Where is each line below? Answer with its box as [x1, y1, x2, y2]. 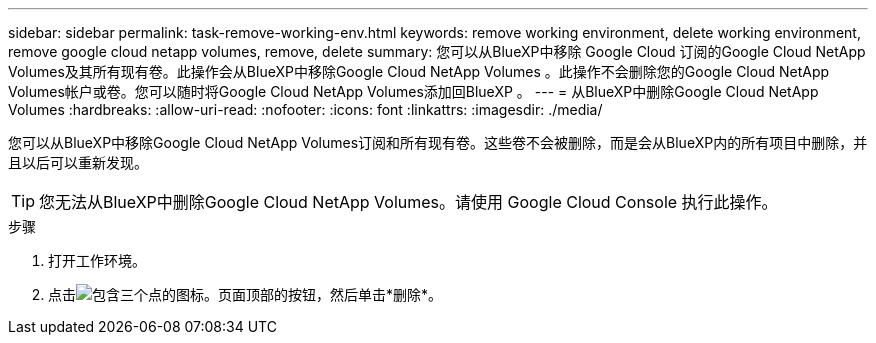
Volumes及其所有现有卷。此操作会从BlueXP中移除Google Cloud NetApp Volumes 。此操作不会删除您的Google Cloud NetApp [8, 63, 830, 80]
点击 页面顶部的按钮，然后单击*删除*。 [48, 286, 443, 303]
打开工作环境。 [48, 252, 146, 269]
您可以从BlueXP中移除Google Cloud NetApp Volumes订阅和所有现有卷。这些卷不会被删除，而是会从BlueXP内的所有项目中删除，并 [8, 134, 868, 151]
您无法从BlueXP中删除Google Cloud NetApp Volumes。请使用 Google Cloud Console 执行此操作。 [39, 192, 778, 212]
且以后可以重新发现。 [8, 154, 148, 171]
